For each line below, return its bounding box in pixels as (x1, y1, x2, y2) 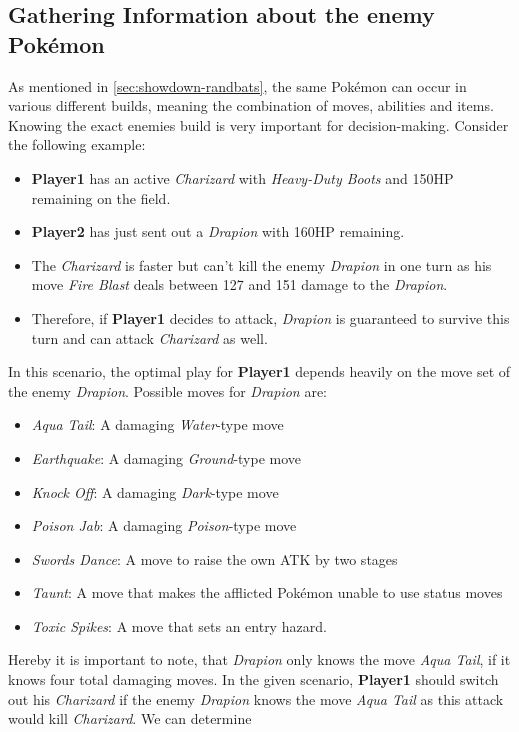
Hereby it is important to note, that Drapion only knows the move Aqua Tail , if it (8, 649, 511, 670)
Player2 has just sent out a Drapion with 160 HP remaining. (31, 221, 405, 242)
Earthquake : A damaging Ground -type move (31, 447, 302, 468)
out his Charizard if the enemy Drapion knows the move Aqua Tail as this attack (8, 688, 504, 709)
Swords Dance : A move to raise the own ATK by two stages (31, 548, 398, 569)
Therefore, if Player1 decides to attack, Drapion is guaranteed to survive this (31, 307, 510, 328)
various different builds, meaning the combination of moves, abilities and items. (8, 95, 494, 116)
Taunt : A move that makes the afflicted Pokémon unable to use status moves (31, 582, 503, 603)
